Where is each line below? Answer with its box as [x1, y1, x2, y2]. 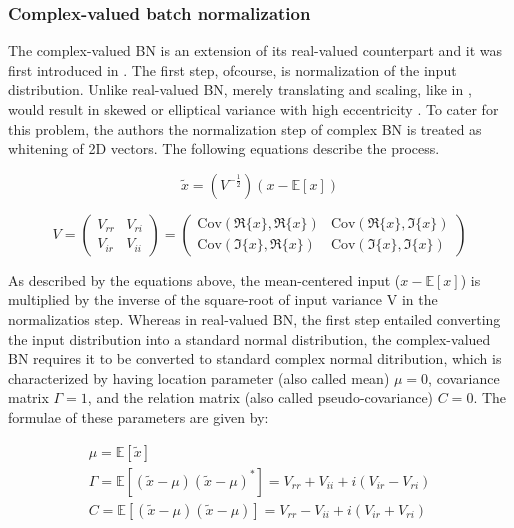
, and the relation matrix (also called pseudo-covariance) [87, 387, 434, 408]
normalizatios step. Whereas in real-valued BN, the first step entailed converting [8, 308, 501, 329]
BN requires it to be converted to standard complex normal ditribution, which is [8, 348, 502, 369]
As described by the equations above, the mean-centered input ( [8, 269, 401, 290]
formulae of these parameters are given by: [8, 406, 269, 427]
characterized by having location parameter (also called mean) [8, 367, 390, 388]
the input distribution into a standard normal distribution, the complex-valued [8, 328, 491, 349]
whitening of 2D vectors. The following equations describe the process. [8, 138, 440, 159]
